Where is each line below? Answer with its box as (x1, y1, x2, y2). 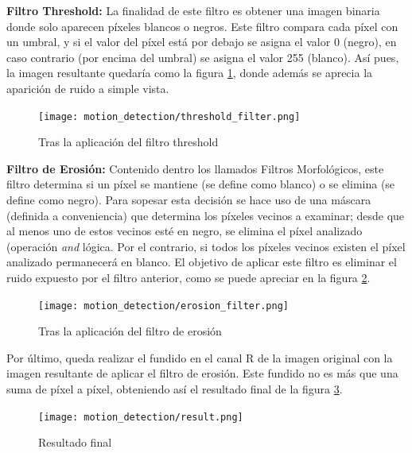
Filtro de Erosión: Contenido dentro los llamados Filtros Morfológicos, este (6, 160, 384, 176)
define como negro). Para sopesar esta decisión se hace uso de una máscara (6, 192, 371, 207)
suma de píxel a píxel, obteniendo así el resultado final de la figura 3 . (6, 381, 343, 397)
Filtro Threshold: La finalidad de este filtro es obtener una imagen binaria (6, 2, 380, 18)
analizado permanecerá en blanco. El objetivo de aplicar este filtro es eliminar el (6, 254, 397, 270)
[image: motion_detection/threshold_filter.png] (38, 110, 301, 122)
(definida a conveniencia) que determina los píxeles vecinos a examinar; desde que (6, 207, 405, 223)
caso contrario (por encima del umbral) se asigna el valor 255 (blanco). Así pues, (6, 48, 399, 65)
